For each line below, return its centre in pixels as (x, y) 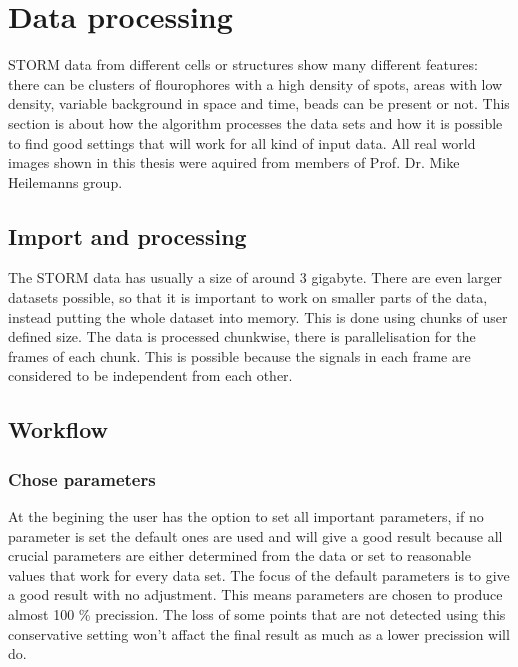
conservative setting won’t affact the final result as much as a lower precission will (259, 633)
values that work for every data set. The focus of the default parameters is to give (259, 574)
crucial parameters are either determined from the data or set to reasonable (239, 555)
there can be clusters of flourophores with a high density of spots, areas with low (255, 83)
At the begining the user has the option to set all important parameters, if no (246, 516)
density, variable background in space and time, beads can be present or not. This (259, 103)
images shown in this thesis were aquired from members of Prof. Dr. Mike (234, 162)
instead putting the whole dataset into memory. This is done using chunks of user (258, 316)
